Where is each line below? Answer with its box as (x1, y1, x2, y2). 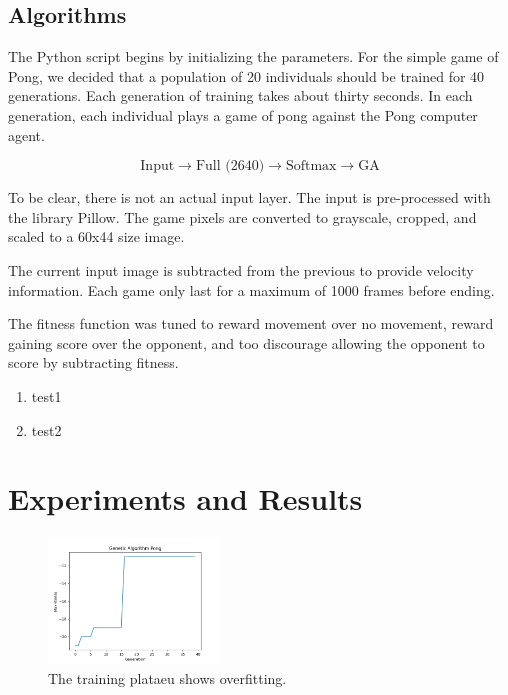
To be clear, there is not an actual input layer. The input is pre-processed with (8, 187, 491, 208)
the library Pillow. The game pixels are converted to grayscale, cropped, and (8, 206, 477, 227)
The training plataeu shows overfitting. (48, 668, 287, 689)
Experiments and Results (8, 478, 363, 519)
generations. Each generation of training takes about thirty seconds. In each (8, 85, 473, 106)
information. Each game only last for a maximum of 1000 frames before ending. (8, 279, 495, 300)
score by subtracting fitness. (8, 352, 179, 373)
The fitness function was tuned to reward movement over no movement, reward (8, 313, 494, 334)
